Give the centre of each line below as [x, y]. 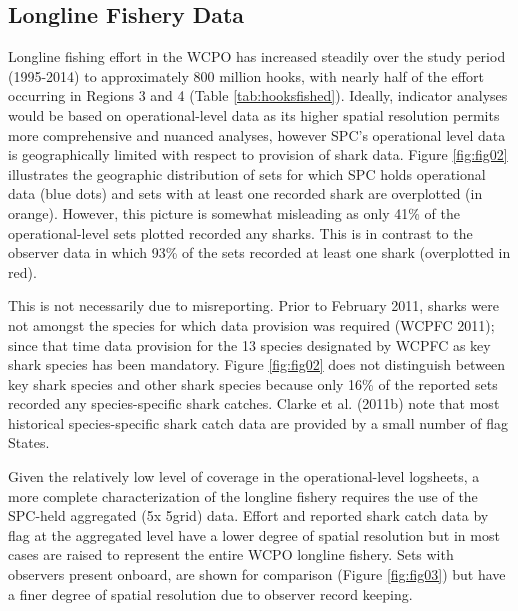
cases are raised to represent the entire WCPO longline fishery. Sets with [231, 554]
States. [29, 442]
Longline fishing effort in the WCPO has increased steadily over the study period [257, 56]
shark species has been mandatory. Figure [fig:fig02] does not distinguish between [257, 364]
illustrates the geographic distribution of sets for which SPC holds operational [247, 173]
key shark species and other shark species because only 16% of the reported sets [253, 383]
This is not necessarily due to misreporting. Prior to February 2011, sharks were [253, 305]
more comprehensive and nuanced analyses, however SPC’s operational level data [257, 134]
